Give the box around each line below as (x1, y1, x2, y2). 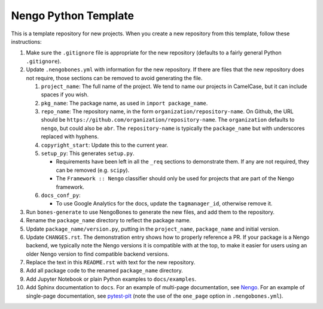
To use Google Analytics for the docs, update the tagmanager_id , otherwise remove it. (56, 200, 273, 207)
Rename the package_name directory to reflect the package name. (26, 217, 191, 224)
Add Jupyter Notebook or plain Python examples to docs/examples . (26, 275, 197, 283)
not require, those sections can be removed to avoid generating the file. (26, 74, 203, 81)
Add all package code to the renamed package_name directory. (26, 267, 184, 274)
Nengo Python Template (11, 9, 135, 22)
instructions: (11, 38, 42, 45)
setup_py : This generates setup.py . (41, 150, 135, 157)
